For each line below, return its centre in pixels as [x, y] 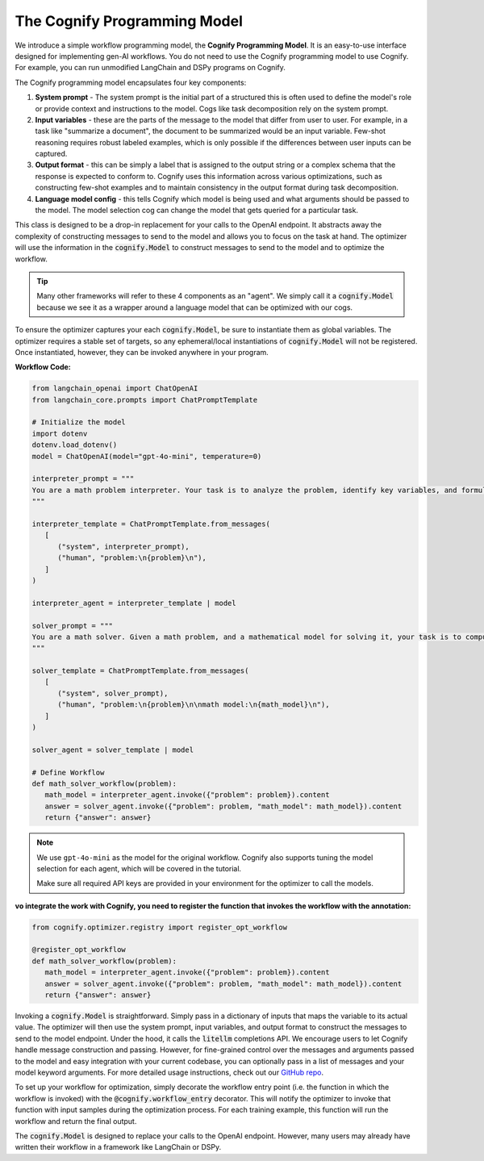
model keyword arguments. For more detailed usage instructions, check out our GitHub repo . [169, 1072]
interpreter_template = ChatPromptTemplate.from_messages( [151, 524]
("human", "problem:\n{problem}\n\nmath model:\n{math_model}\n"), [194, 705]
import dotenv [60, 433]
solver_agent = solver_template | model [113, 750]
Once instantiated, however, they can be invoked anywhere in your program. [142, 352]
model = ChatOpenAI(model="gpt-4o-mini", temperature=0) [147, 456]
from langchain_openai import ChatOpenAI [115, 388]
